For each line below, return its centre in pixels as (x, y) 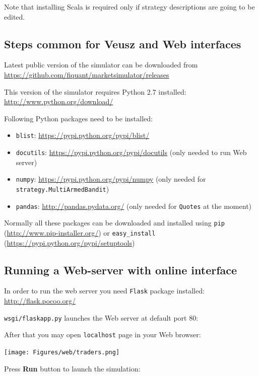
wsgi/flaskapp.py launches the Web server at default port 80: (101, 317)
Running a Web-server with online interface (121, 270)
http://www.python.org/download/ (59, 101)
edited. (15, 16)
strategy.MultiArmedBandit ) (62, 189)
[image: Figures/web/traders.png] (62, 352)
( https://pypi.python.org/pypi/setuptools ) (70, 242)
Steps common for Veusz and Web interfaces (123, 44)
